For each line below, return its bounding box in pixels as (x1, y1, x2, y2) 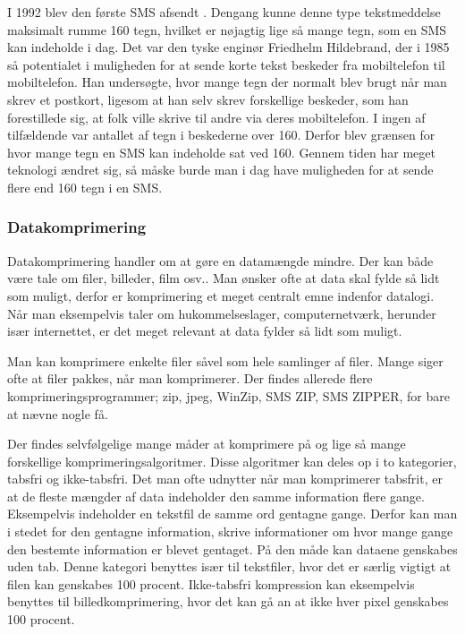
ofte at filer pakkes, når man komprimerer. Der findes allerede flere (7, 369, 373, 388)
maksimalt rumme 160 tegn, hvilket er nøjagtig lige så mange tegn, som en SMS (7, 20, 447, 39)
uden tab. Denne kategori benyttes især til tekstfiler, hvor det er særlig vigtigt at (7, 557, 452, 576)
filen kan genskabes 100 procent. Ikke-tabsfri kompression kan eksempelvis (7, 574, 415, 593)
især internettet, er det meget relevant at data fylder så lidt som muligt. (7, 321, 402, 340)
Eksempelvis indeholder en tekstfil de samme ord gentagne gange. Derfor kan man (7, 504, 458, 523)
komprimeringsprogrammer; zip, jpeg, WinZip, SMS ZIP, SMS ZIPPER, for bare (7, 386, 450, 405)
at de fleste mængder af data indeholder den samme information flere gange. (7, 486, 425, 505)
